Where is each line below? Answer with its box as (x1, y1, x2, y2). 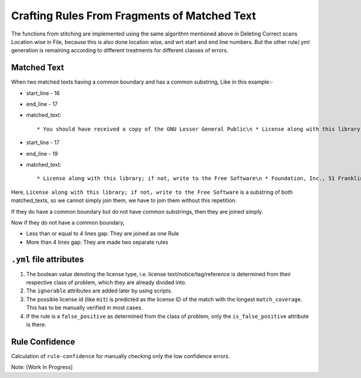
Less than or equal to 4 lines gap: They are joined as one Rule (26, 230, 179, 237)
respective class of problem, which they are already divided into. (26, 279, 187, 286)
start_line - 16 (26, 89, 60, 96)
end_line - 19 (26, 150, 58, 157)
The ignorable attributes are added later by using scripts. (26, 287, 173, 294)
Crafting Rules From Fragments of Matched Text (11, 9, 256, 22)
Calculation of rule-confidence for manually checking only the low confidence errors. (11, 352, 230, 359)
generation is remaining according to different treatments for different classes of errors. (11, 47, 229, 54)
